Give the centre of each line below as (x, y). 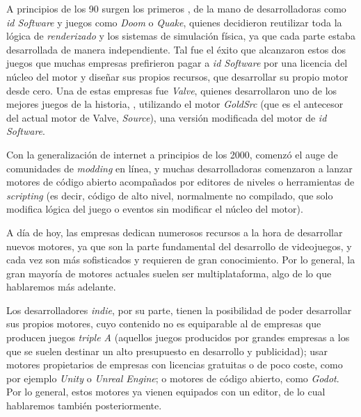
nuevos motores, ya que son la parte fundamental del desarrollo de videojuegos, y (179, 246)
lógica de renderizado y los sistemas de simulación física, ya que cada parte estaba (181, 36)
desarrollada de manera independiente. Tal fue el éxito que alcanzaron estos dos (176, 49)
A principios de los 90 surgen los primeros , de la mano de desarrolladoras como (176, 8)
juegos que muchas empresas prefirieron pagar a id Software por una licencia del (177, 63)
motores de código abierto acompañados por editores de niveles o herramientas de (180, 182)
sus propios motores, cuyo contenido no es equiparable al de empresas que (164, 324)
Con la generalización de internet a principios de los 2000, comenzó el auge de (172, 154)
